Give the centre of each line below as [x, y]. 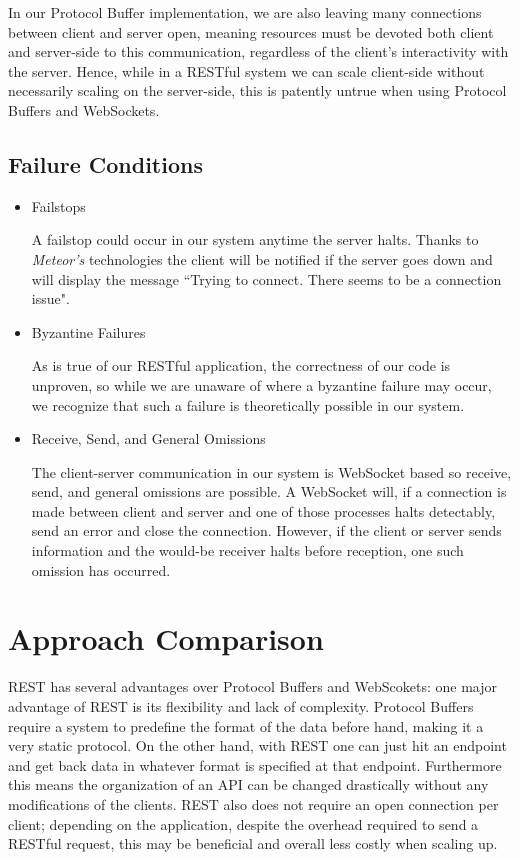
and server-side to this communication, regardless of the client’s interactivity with [258, 51]
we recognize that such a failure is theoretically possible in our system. [248, 404]
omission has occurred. [101, 569]
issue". [50, 298]
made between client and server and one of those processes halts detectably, [263, 510]
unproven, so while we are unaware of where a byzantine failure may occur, [261, 384]
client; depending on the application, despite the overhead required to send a [243, 823]
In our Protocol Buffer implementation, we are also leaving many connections [245, 12]
